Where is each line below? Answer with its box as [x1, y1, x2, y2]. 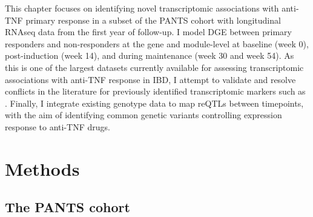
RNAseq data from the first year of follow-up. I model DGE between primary [5, 25, 292, 38]
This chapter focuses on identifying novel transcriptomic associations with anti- [5, 2, 299, 14]
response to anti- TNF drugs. [5, 120, 110, 133]
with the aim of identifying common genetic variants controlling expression [5, 109, 282, 121]
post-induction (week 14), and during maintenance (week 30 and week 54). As [5, 49, 294, 62]
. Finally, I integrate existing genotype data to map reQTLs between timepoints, [5, 96, 304, 109]
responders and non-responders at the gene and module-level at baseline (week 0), [5, 37, 309, 50]
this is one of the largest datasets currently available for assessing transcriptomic [5, 61, 304, 73]
